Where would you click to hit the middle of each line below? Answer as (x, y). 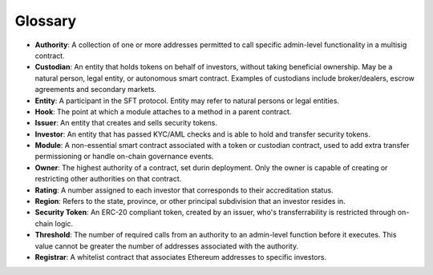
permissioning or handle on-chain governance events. (124, 157)
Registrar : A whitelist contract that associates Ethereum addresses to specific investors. (181, 257)
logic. (64, 223)
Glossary (46, 21)
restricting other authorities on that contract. (108, 179)
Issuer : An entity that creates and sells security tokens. (126, 123)
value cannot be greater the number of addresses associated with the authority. (167, 246)
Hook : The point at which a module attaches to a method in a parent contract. (163, 111)
